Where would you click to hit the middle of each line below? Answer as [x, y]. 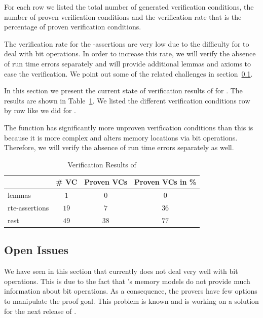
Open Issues [36, 250]
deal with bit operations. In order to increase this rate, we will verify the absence [130, 54]
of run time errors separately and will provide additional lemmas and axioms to [128, 63]
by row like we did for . [40, 110]
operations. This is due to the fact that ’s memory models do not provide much [127, 281]
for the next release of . [40, 311]
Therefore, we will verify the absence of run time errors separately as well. [119, 147]
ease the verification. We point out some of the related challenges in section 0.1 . [128, 73]
